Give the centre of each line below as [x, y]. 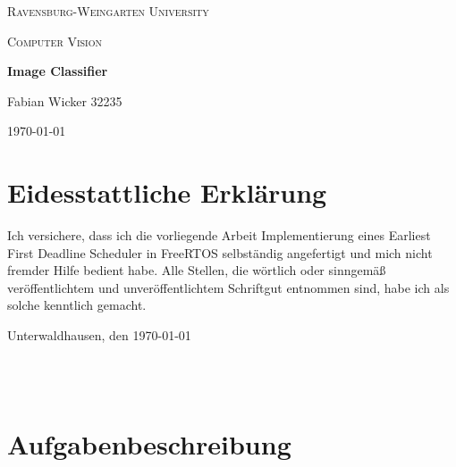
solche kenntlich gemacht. [77, 305]
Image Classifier [58, 71]
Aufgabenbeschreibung [149, 444]
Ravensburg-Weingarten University [108, 11]
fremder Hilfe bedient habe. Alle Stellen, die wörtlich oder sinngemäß [197, 270]
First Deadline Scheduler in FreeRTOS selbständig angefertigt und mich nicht [220, 252]
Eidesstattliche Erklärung [167, 192]
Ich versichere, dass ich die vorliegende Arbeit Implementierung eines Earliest [219, 235]
